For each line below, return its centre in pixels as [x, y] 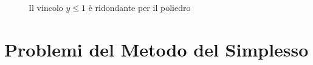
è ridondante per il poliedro [139, 7]
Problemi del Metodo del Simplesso [156, 49]
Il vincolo [46, 7]
